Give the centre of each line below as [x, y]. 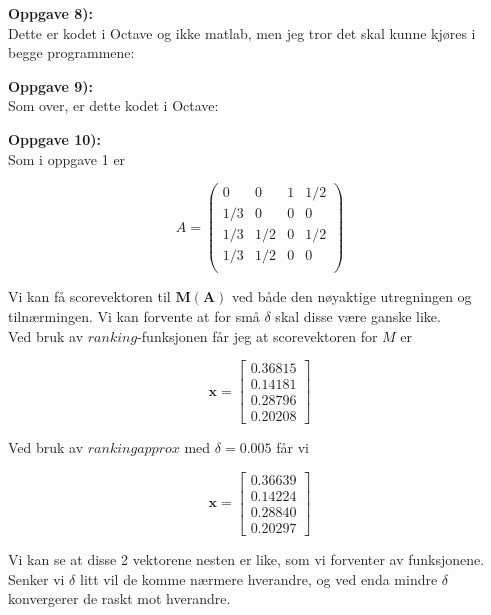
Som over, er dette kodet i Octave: [113, 105]
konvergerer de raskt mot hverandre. [119, 598]
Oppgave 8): [50, 13]
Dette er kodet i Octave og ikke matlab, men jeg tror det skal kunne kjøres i [242, 32]
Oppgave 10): [55, 138]
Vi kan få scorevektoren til [89, 296]
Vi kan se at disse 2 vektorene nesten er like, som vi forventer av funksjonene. [246, 559]
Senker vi [36, 578]
